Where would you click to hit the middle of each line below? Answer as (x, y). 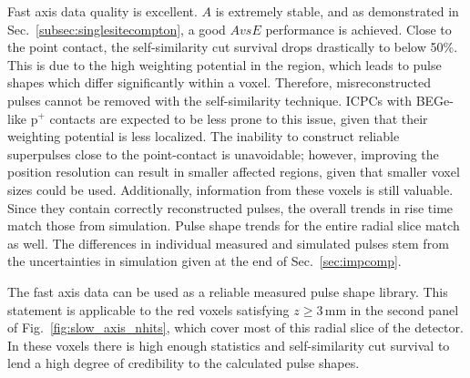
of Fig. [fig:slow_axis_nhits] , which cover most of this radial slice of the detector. (235, 327)
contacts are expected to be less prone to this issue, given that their (239, 118)
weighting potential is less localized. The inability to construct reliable (204, 136)
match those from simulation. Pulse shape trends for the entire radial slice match (234, 225)
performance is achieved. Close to (358, 29)
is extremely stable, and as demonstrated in (337, 11)
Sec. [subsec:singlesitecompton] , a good (117, 29)
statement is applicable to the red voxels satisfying (148, 309)
